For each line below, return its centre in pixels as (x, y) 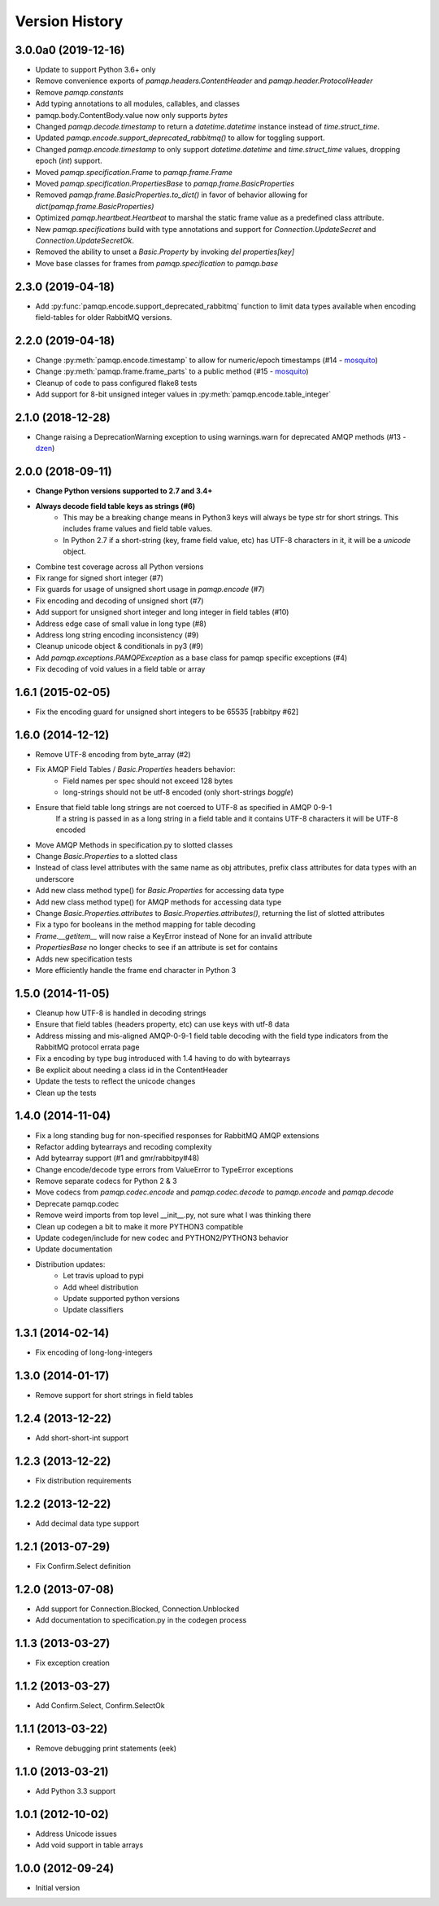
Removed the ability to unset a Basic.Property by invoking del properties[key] (165, 252)
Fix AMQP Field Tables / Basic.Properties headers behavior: (135, 769)
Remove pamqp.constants (79, 92)
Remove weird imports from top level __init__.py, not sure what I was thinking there (174, 1215)
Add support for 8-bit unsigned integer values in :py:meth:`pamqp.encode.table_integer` (183, 394)
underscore (55, 879)
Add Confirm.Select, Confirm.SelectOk (100, 1705)
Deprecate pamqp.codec (77, 1203)
